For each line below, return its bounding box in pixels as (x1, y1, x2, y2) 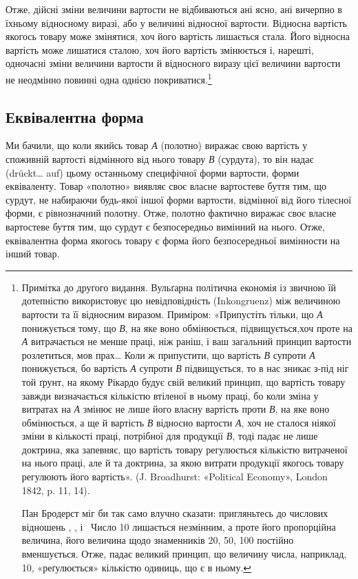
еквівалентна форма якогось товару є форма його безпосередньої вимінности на (6, 233, 340, 247)
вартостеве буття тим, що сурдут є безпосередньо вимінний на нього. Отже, (6, 219, 325, 233)
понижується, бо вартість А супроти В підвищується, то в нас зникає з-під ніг (21, 361, 349, 375)
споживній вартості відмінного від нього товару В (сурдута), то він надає (6, 152, 314, 166)
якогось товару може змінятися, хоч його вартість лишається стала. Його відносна (6, 29, 350, 43)
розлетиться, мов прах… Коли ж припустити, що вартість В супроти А (21, 347, 315, 362)
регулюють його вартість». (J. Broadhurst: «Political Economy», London (21, 469, 328, 484)
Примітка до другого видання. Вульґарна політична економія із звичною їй (21, 279, 337, 294)
